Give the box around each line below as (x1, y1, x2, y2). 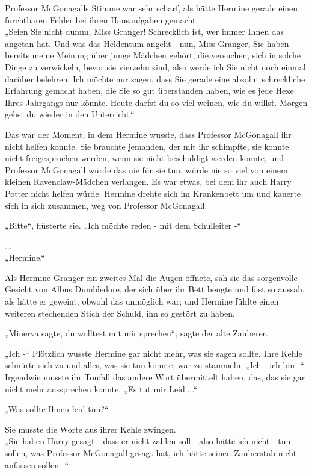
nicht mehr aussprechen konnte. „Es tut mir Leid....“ (5, 382, 198, 395)
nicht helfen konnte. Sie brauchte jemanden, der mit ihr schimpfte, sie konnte (5, 140, 289, 152)
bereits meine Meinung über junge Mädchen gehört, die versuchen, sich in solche (5, 49, 301, 61)
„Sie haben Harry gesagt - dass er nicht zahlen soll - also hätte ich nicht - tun (5, 434, 291, 447)
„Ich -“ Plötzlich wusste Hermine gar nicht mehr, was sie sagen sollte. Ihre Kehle (5, 347, 302, 359)
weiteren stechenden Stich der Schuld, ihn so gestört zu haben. (5, 306, 236, 319)
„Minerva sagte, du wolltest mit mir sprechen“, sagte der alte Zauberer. (5, 327, 269, 339)
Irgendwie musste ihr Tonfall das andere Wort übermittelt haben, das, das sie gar (5, 371, 305, 383)
